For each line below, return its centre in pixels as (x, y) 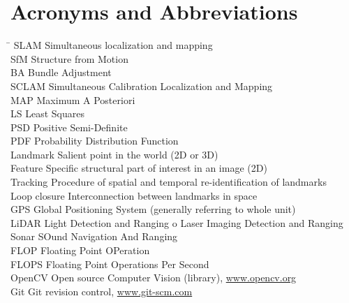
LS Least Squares (47, 113)
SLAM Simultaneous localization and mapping (113, 45)
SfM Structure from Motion (69, 58)
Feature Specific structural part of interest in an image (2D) (139, 168)
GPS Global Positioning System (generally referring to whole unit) (153, 209)
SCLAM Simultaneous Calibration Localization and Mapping (142, 86)
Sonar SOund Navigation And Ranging (94, 236)
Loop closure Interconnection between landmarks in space (134, 195)
